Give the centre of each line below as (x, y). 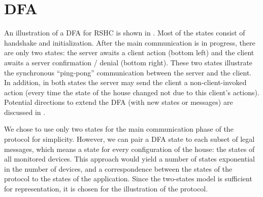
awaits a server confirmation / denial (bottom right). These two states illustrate (128, 62)
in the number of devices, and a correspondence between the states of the (118, 168)
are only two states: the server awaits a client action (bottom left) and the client (129, 52)
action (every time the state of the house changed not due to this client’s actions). (132, 92)
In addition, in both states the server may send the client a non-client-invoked (125, 82)
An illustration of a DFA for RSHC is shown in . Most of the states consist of (125, 33)
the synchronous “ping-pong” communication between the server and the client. (128, 72)
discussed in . (25, 112)
